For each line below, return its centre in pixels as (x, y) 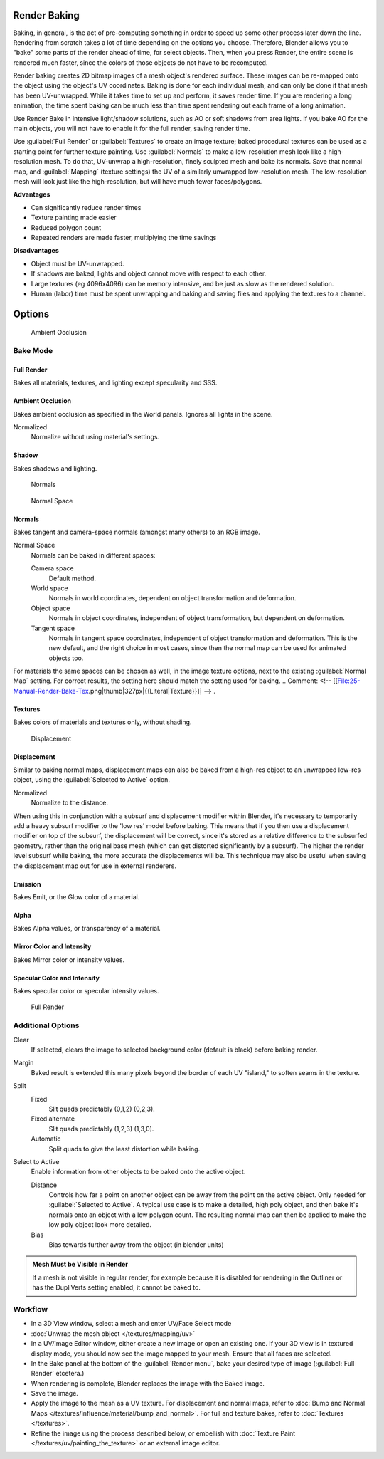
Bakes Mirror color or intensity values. (69, 959)
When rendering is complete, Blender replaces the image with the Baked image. (148, 1383)
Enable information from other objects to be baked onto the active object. (138, 1172)
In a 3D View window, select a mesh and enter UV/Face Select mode (131, 1324)
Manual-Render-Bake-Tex (51, 691)
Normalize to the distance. (70, 803)
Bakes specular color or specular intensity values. (86, 991)
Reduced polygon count (66, 227)
